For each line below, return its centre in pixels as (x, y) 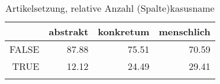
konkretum (124, 31)
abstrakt (69, 31)
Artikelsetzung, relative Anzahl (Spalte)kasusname (110, 8)
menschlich (185, 31)
